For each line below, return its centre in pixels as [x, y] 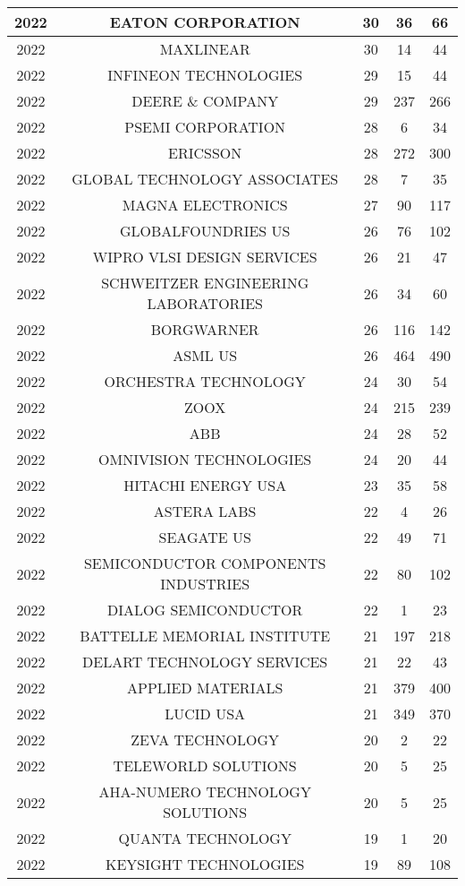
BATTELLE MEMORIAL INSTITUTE [205, 636]
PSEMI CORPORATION [205, 127]
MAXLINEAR [205, 49]
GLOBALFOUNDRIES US [205, 231]
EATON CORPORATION [205, 22]
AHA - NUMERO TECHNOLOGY [205, 791]
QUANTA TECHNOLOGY [205, 838]
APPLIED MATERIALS [205, 688]
